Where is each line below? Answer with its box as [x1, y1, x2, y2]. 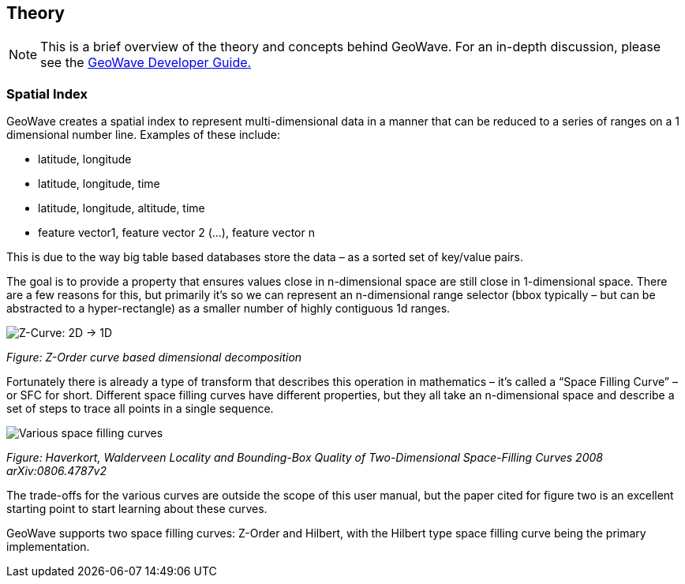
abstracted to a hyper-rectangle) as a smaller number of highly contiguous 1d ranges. [6, 301, 451, 316]
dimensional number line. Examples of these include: [6, 128, 280, 142]
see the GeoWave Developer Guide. [40, 54, 252, 71]
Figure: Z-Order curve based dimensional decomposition [6, 350, 302, 365]
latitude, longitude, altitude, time [38, 201, 205, 215]
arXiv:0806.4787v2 [6, 464, 107, 478]
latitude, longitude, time [38, 177, 160, 191]
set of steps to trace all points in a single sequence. [6, 402, 274, 416]
